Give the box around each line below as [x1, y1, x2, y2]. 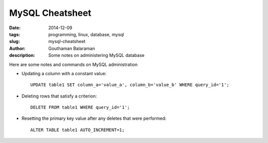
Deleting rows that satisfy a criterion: [21, 93, 97, 99]
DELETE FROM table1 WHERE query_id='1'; [30, 104, 130, 110]
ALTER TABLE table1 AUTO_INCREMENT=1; [30, 127, 125, 133]
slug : [9, 39, 20, 45]
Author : [9, 45, 26, 51]
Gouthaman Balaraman [48, 45, 95, 51]
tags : [9, 31, 20, 37]
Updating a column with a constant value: [21, 70, 107, 76]
